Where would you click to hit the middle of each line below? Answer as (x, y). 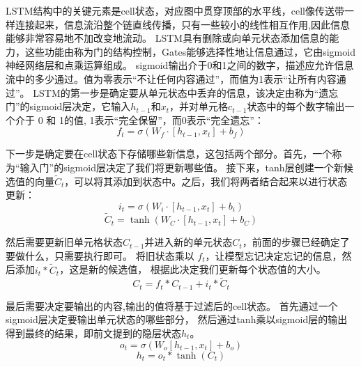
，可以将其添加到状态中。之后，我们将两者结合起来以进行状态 (206, 181)
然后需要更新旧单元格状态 (64, 242)
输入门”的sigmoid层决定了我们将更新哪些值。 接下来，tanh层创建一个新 (182, 167)
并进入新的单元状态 (189, 242)
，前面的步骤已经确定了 (296, 242)
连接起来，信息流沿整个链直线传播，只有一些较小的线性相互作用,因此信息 (182, 24)
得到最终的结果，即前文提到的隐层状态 (93, 333)
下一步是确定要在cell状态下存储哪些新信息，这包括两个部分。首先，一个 (169, 154)
